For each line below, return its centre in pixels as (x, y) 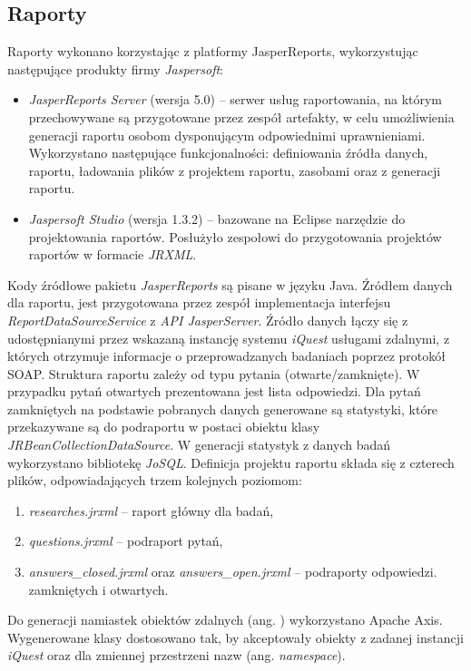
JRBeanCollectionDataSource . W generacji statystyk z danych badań (199, 445)
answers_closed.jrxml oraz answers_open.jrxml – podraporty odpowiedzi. (233, 572)
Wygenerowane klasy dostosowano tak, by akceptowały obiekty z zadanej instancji (235, 637)
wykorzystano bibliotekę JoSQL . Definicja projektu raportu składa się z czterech (231, 462)
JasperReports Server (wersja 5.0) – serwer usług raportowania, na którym (235, 99)
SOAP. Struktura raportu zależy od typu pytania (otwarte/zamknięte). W (214, 373)
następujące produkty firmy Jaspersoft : (116, 68)
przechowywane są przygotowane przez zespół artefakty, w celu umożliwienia (241, 117)
